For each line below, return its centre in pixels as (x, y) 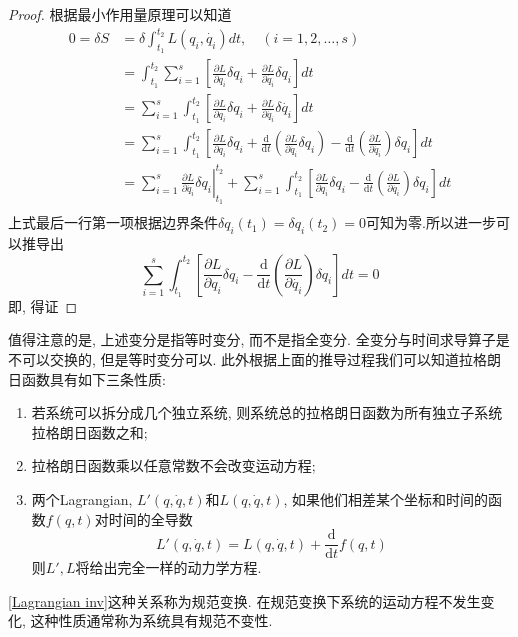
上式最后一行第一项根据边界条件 (113, 222)
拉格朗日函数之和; (89, 431)
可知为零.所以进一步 (431, 222)
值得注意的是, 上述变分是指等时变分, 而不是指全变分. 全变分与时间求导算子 (252, 339)
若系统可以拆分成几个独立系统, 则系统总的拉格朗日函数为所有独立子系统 (267, 412)
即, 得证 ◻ (43, 305)
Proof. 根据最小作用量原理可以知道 (120, 14)
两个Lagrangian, (82, 498)
